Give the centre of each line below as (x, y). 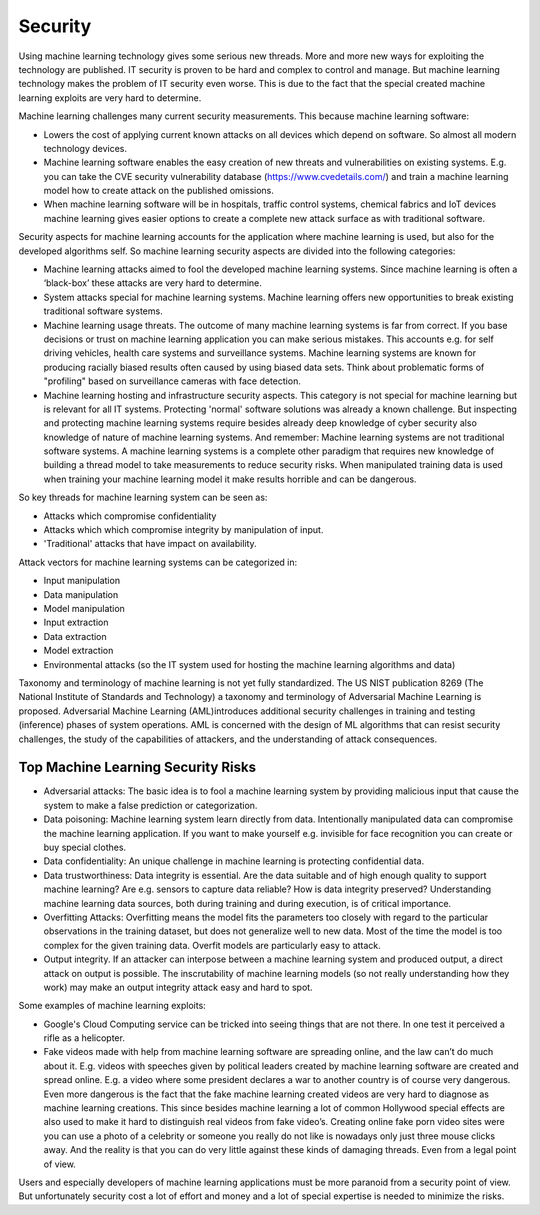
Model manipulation (84, 608)
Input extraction (76, 622)
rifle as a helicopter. (84, 1038)
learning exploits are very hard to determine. (110, 97)
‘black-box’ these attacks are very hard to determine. (152, 283)
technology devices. (85, 148)
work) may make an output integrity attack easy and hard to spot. (178, 987)
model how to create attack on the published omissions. (159, 191)
